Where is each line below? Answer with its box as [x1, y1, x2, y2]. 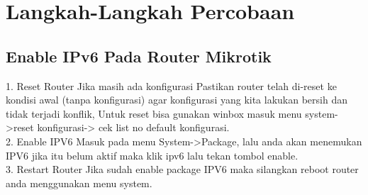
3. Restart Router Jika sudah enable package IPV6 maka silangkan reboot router [6, 162, 359, 177]
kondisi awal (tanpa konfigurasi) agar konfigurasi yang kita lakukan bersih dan [6, 92, 347, 107]
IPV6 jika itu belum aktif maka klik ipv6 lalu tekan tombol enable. [6, 147, 299, 162]
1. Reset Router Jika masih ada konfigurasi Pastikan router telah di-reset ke [6, 78, 337, 93]
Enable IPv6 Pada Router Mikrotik [6, 45, 272, 67]
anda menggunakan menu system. [6, 175, 152, 190]
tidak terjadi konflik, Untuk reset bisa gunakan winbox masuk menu [6, 106, 302, 121]
